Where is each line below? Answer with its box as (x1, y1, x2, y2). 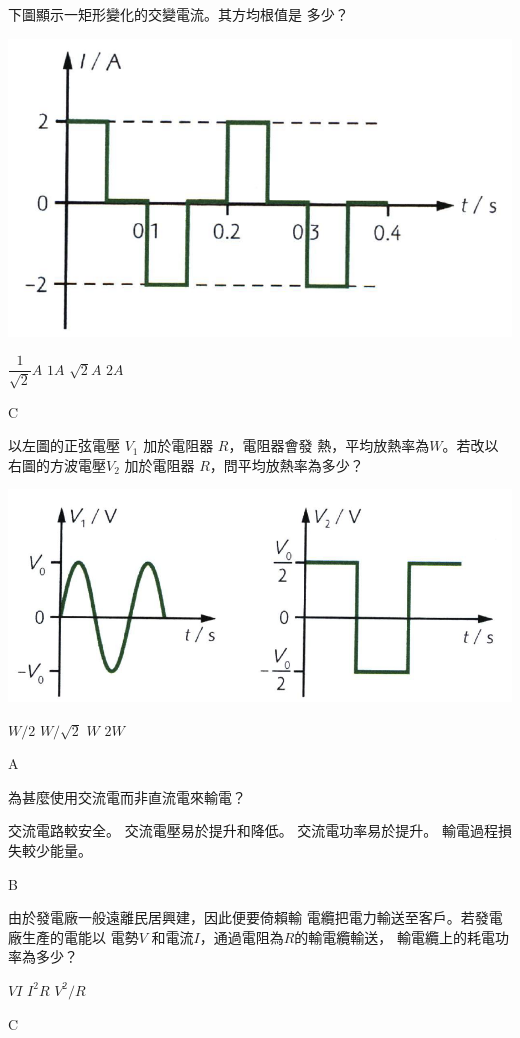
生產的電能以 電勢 (21, 926, 139, 947)
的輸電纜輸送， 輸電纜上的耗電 (294, 926, 495, 947)
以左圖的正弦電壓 (8, 435, 120, 456)
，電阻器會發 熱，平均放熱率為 (228, 435, 430, 456)
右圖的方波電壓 (8, 454, 106, 475)
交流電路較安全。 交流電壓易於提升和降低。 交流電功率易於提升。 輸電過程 (8, 820, 498, 841)
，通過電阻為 (199, 926, 284, 947)
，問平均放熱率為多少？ (209, 454, 364, 475)
